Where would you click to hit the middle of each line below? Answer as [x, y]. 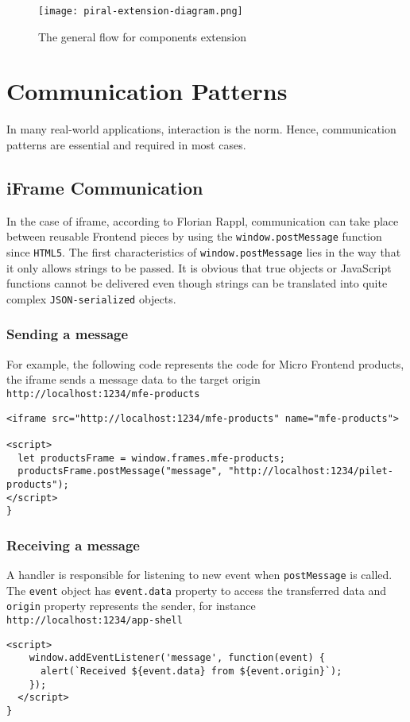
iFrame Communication [105, 187]
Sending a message [68, 334]
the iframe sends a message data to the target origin [133, 379]
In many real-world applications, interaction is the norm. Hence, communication [201, 129]
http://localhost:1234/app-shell [95, 621]
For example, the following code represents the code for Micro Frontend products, [205, 363]
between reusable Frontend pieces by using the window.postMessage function [194, 236]
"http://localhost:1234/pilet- [311, 471]
